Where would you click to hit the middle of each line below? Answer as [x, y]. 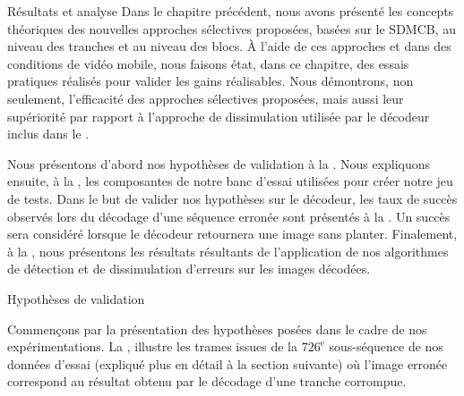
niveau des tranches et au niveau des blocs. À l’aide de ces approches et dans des [229, 46]
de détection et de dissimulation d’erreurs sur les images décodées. [189, 269]
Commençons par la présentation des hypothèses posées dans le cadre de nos [217, 329]
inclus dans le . [48, 134]
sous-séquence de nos [386, 346]
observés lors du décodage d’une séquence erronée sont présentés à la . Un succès [229, 216]
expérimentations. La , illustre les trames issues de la [152, 346]
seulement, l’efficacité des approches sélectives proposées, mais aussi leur [206, 98]
